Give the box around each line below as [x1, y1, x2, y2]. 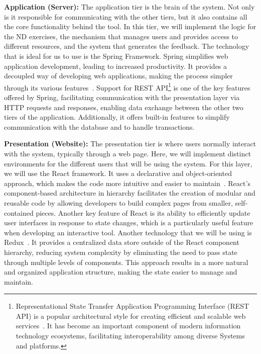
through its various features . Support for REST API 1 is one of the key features [4, 80, 250, 93]
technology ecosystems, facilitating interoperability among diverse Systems [16, 330, 245, 341]
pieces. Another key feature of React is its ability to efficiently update [36, 207, 250, 218]
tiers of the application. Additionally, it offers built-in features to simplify [4, 112, 230, 122]
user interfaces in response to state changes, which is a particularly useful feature [4, 217, 253, 228]
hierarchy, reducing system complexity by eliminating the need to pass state [4, 246, 237, 257]
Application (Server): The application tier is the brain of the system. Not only [4, 2, 255, 12]
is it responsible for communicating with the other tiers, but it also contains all [4, 11, 247, 22]
